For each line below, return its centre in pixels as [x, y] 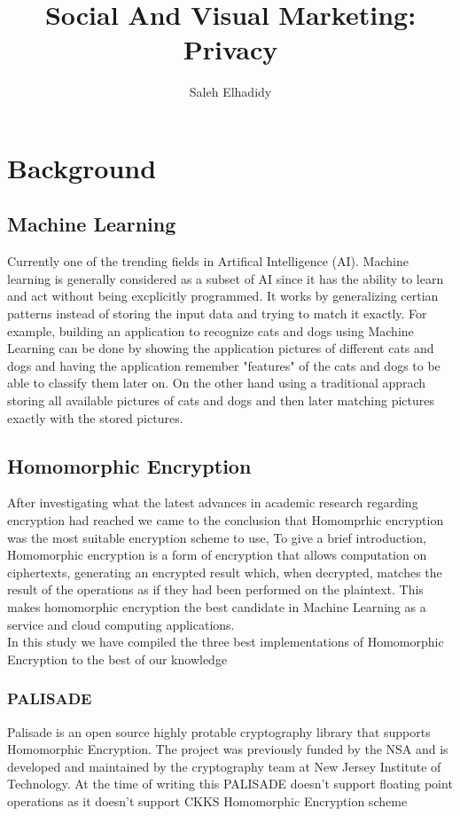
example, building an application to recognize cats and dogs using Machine [211, 330]
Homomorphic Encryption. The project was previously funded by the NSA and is [228, 749]
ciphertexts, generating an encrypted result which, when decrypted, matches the [225, 572]
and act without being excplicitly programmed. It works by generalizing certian [223, 296]
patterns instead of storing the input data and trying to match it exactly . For [217, 314]
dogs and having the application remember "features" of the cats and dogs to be [224, 365]
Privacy [230, 49]
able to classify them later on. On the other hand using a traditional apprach [217, 383]
